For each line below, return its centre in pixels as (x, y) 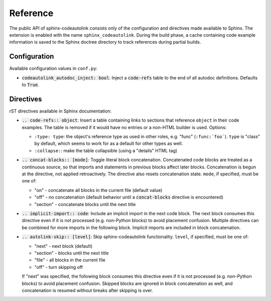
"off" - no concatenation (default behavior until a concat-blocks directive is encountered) (129, 197)
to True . (31, 85)
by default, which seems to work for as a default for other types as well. (109, 144)
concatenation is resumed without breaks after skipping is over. (87, 290)
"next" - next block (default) (63, 246)
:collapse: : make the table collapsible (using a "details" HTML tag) (106, 150)
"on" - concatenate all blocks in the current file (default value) (98, 190)
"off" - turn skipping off (58, 267)
